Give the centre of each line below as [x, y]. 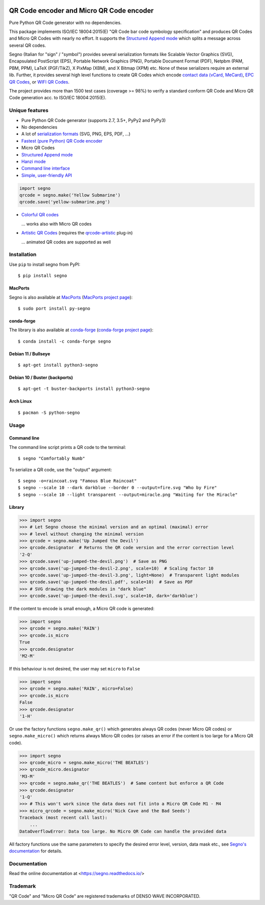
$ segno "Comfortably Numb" [52, 459]
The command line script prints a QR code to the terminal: [67, 447]
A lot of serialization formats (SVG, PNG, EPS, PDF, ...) [76, 134]
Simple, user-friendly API [47, 175]
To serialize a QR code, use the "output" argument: [61, 469]
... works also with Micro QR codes [56, 224]
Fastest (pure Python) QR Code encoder [62, 141]
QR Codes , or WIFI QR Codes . [39, 82]
